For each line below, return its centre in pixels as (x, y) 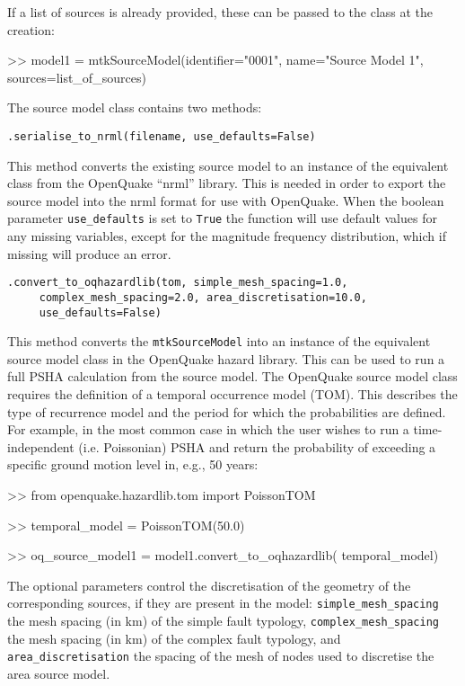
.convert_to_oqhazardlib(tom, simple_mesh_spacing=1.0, (178, 283)
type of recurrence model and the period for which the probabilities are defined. (227, 411)
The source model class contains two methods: (135, 107)
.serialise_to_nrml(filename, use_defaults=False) (162, 136)
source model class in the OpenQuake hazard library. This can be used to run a (226, 358)
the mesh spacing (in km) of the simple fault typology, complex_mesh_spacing (223, 621)
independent (41, 446)
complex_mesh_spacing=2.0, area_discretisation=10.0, (203, 297)
